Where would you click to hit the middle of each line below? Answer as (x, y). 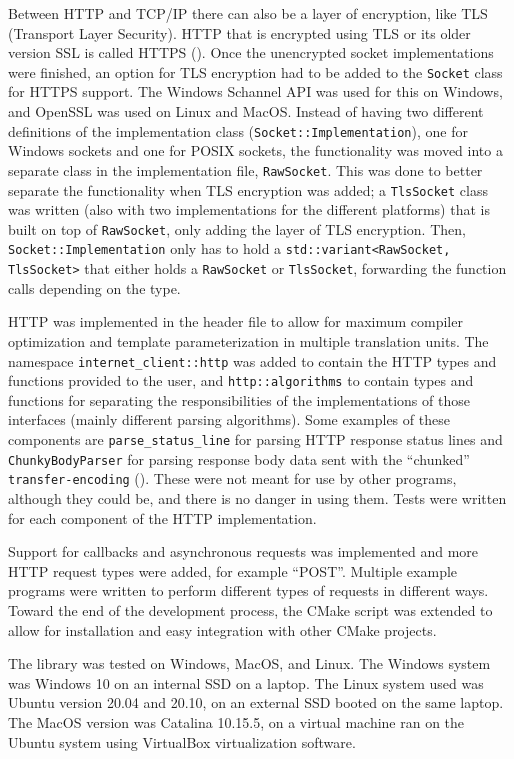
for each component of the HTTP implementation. (162, 517)
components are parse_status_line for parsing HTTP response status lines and (255, 439)
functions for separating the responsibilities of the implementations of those (239, 399)
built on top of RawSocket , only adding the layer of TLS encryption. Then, (237, 228)
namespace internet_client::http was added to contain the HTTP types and (252, 360)
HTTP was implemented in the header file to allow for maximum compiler (235, 321)
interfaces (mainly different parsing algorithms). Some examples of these (229, 419)
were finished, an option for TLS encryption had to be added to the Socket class (255, 71)
